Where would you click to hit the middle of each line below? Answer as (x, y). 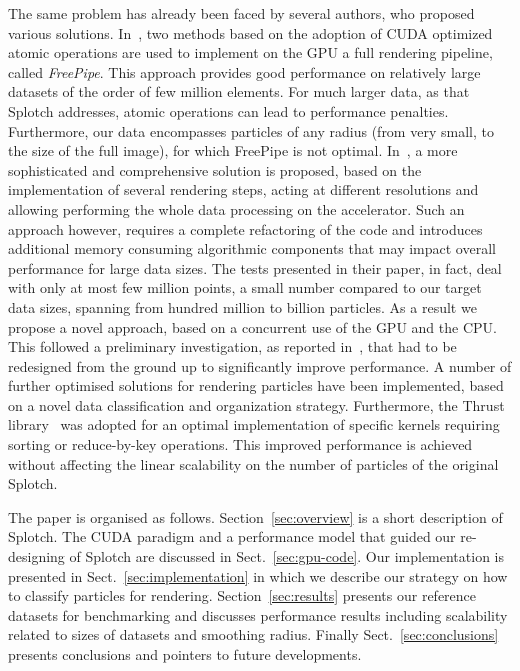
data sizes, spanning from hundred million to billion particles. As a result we (242, 306)
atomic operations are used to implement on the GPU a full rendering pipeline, (250, 52)
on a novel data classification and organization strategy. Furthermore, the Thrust (256, 404)
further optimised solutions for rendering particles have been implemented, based (256, 385)
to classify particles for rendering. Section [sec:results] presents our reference (242, 595)
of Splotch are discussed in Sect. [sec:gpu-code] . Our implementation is (286, 556)
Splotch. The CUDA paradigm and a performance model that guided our (232, 536)
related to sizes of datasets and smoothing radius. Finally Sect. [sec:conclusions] (253, 634)
